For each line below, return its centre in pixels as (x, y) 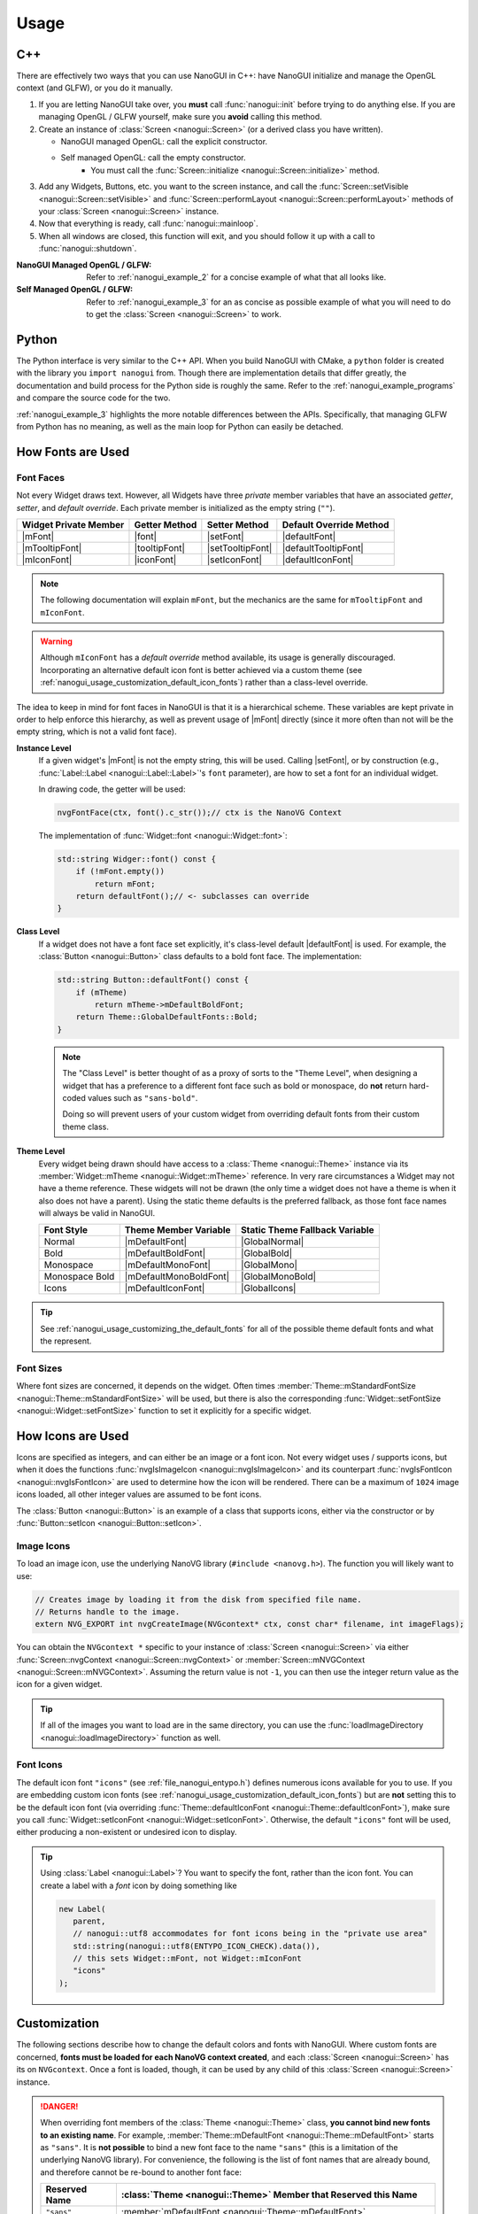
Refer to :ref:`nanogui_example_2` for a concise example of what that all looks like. (236, 277)
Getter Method (166, 524)
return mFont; (125, 884)
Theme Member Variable (177, 1230)
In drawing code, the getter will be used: (112, 789)
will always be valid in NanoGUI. (97, 1213)
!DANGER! (59, 2106)
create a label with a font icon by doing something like (139, 1885)
